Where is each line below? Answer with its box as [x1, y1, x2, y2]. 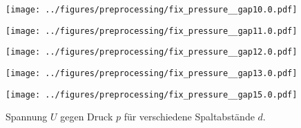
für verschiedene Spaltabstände [124, 109, 255, 124]
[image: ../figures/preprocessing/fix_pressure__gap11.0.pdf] [6, 26, 298, 36]
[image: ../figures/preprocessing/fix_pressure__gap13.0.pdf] [6, 68, 298, 78]
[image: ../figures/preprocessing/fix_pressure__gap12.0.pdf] [6, 47, 298, 57]
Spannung [6, 109, 48, 124]
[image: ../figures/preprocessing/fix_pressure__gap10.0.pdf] [6, 5, 298, 15]
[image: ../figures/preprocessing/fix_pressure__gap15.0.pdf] [6, 89, 298, 100]
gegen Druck [60, 109, 113, 124]
